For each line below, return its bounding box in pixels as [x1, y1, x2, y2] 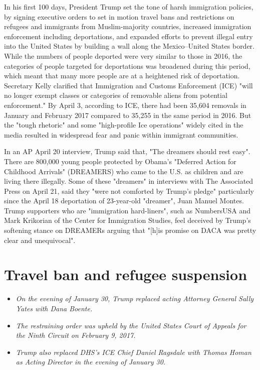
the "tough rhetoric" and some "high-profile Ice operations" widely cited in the [4, 119, 243, 130]
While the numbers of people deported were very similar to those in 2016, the [4, 50, 242, 61]
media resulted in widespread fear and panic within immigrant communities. [4, 129, 238, 140]
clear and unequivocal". [4, 234, 76, 245]
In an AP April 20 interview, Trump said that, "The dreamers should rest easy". [4, 146, 250, 157]
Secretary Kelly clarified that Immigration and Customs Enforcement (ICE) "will [4, 80, 253, 90]
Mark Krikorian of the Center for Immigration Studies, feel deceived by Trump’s [4, 215, 251, 225]
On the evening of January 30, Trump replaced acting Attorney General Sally [16, 293, 254, 304]
